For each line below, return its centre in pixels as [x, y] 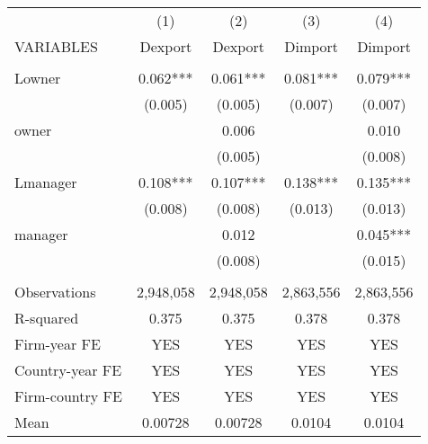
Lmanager [46, 182]
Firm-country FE [68, 396]
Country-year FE [68, 370]
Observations [55, 292]
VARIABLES [56, 46]
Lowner [38, 78]
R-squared [47, 318]
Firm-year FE [58, 344]
